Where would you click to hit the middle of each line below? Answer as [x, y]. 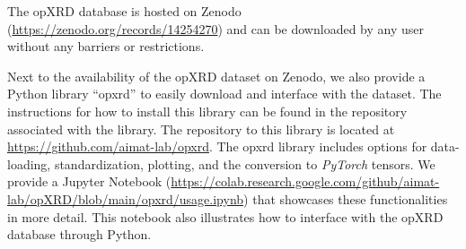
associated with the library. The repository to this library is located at [201, 129]
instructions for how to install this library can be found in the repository [207, 111]
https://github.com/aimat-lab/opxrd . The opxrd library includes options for [217, 146]
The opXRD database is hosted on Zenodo [124, 11]
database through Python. [79, 234]
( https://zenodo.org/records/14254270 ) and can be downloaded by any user [215, 28]
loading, [29, 163]
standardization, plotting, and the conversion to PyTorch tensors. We [245, 163]
